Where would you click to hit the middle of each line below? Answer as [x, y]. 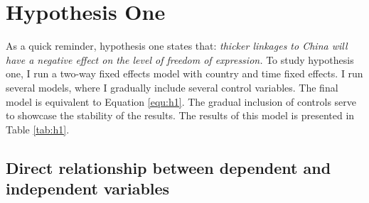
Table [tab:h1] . [38, 129]
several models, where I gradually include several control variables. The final [172, 87]
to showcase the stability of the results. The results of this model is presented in [180, 115]
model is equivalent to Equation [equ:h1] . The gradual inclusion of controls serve [181, 101]
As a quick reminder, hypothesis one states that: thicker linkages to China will [177, 46]
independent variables [88, 188]
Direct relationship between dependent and [169, 167]
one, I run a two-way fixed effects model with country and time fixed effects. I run [184, 73]
